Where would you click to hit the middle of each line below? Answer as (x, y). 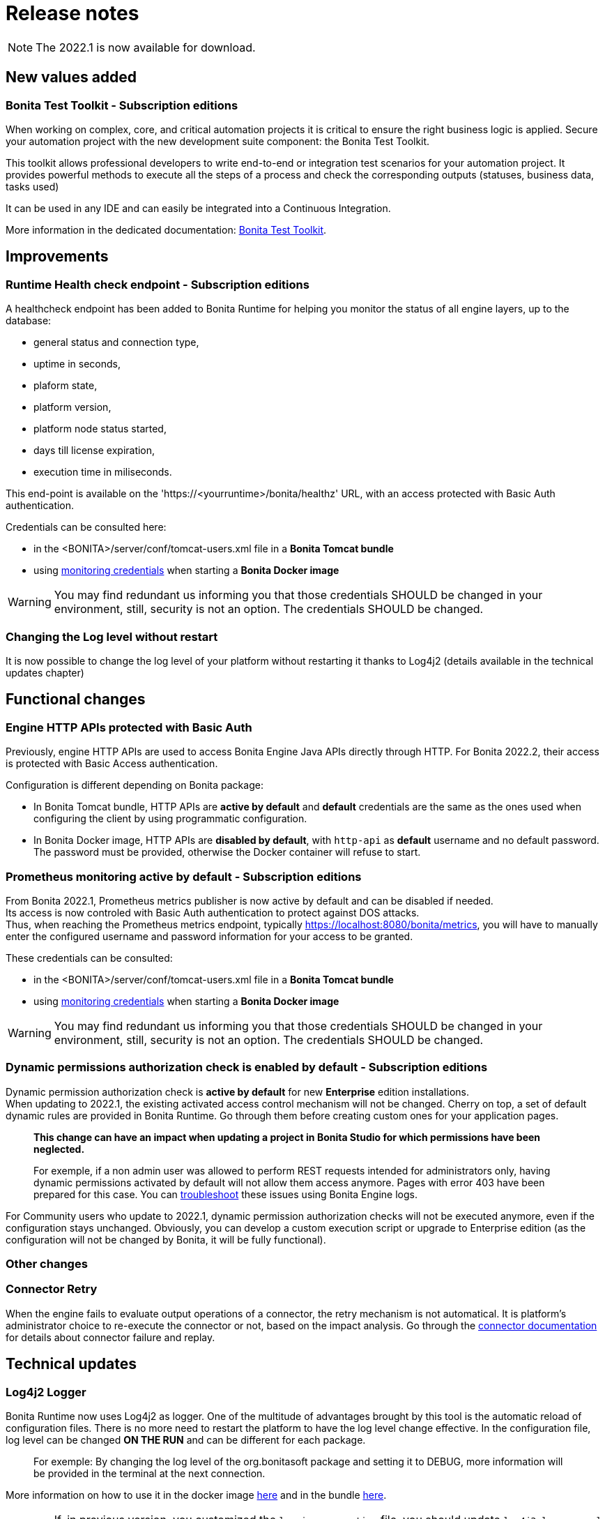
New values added (71, 77)
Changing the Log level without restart (112, 636)
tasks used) (32, 186)
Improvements (57, 257)
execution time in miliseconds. (103, 472)
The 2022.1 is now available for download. (146, 47)
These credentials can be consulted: (89, 958)
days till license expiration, (94, 451)
